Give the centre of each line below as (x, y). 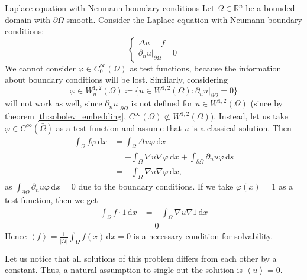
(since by (266, 103)
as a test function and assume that (119, 127)
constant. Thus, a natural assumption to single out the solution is (124, 270)
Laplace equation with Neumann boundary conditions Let (110, 8)
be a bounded (270, 8)
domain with (28, 19)
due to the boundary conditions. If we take (156, 186)
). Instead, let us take (249, 116)
